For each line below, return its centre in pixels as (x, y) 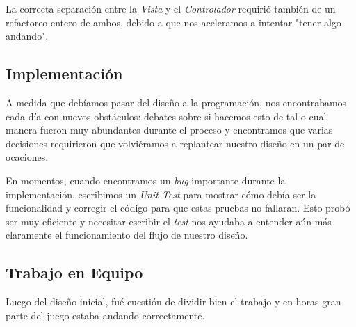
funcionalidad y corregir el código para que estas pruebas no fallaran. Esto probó (178, 208)
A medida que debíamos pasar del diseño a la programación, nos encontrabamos (176, 102)
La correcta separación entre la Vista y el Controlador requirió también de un (171, 8)
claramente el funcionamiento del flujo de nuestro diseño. (127, 235)
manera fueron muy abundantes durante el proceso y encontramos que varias (169, 130)
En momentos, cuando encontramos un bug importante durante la (146, 180)
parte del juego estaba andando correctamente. (105, 315)
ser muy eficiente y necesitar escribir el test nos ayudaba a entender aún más (169, 221)
